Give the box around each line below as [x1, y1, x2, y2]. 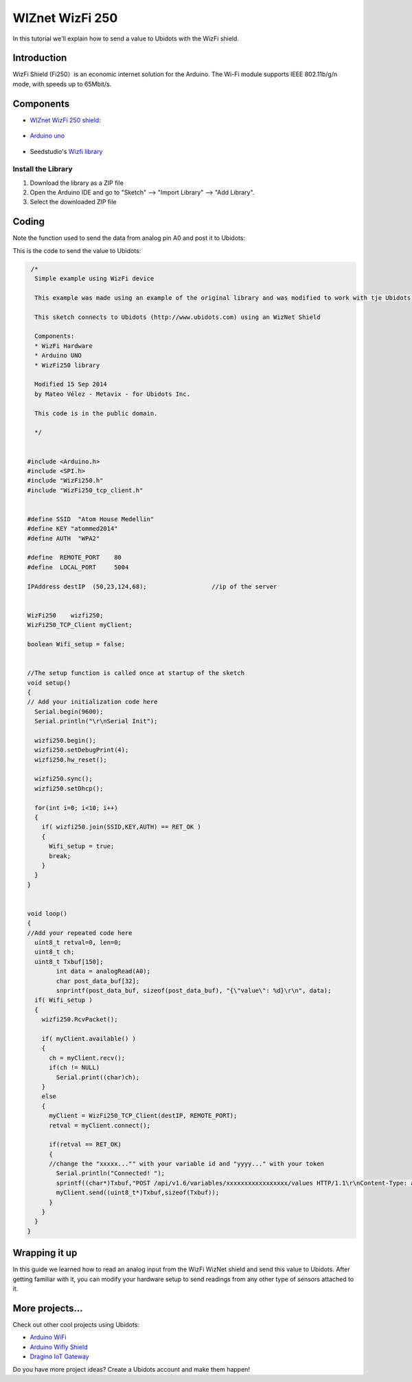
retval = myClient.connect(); [49, 1121, 151, 1129]
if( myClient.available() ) [41, 1035, 137, 1042]
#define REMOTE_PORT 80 [27, 553, 122, 562]
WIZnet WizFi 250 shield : [30, 116, 101, 124]
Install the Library [12, 164, 73, 174]
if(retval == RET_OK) [49, 1141, 122, 1148]
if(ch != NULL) [49, 1064, 100, 1072]
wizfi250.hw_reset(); [34, 756, 108, 763]
